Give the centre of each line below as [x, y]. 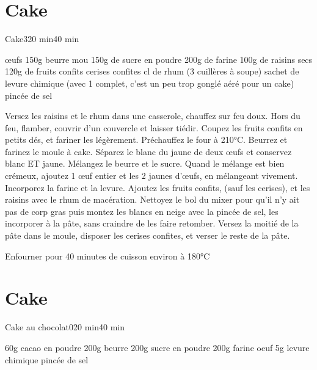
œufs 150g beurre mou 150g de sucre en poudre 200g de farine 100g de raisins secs [159, 59]
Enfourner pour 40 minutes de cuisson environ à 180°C [107, 256]
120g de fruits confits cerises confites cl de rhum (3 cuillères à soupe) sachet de [152, 71]
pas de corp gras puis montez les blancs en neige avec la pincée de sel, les [142, 211]
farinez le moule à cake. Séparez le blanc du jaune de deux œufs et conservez [148, 151]
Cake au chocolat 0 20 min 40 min [65, 327]
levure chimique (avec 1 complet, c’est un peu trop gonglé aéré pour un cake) [150, 83]
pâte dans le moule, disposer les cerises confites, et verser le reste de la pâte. [148, 235]
